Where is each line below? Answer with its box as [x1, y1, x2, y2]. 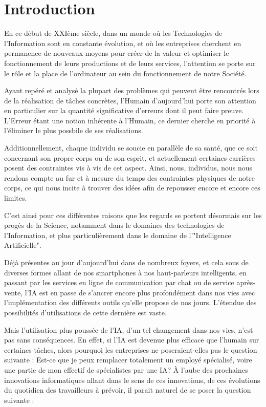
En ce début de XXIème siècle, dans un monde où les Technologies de [4, 28, 223, 38]
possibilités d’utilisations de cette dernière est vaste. [4, 307, 167, 317]
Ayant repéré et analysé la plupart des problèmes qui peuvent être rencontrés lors [4, 85, 259, 96]
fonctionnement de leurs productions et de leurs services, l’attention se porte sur [4, 57, 256, 68]
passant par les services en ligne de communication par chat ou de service [4, 277, 234, 288]
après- [236, 277, 256, 288]
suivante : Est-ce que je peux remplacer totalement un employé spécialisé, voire [4, 354, 252, 365]
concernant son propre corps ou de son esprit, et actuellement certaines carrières [4, 152, 256, 163]
